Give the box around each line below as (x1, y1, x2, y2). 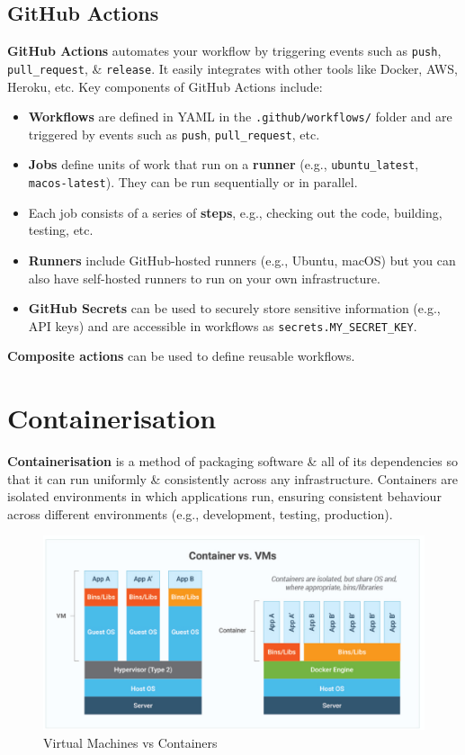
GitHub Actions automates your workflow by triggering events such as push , (7, 41, 442, 60)
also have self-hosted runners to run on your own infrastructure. (28, 268, 380, 287)
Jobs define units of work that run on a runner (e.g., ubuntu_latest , (28, 155, 419, 174)
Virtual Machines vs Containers (43, 733, 218, 751)
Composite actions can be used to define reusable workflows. (7, 346, 355, 365)
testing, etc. (28, 220, 94, 239)
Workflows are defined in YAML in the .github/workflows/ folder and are (28, 107, 452, 126)
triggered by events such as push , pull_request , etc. (28, 124, 320, 143)
